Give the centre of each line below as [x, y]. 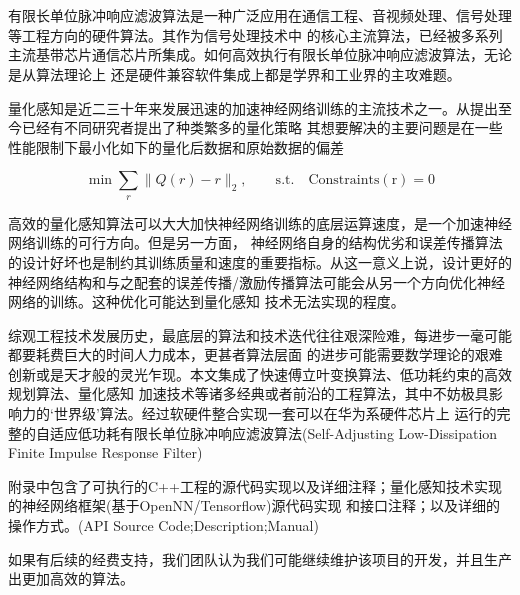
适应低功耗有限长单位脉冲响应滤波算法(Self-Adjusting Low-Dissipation [273, 432]
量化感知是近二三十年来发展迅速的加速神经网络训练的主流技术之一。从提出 [253, 107]
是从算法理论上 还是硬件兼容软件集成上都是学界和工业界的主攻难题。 [234, 73]
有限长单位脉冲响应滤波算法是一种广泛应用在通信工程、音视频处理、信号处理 [260, 15]
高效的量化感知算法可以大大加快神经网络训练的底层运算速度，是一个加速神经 [260, 222]
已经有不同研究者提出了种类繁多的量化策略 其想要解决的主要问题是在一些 [262, 127]
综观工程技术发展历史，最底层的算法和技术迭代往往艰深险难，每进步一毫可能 [260, 334]
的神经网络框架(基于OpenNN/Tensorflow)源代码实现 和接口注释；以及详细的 [254, 505]
